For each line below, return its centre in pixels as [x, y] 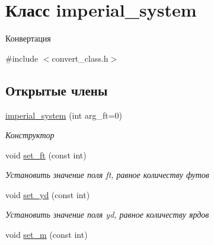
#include [22, 58]
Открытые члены [57, 90]
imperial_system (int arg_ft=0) [64, 115]
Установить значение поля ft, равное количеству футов [107, 175]
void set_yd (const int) [48, 194]
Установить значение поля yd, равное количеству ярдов [107, 214]
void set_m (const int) [47, 235]
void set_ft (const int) [46, 155]
